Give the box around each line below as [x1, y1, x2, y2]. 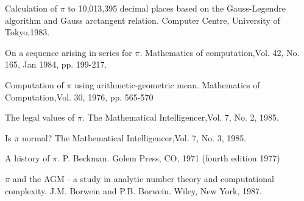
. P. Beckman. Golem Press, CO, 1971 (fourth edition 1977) [57, 152, 280, 164]
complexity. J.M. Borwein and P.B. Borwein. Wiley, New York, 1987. [5, 184, 262, 197]
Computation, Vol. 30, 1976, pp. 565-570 [5, 90, 154, 103]
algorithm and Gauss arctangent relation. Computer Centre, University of [5, 13, 280, 26]
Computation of [5, 78, 64, 91]
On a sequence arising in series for [5, 46, 132, 58]
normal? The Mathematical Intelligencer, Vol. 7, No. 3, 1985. [21, 131, 247, 144]
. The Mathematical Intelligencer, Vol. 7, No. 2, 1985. [82, 111, 279, 124]
